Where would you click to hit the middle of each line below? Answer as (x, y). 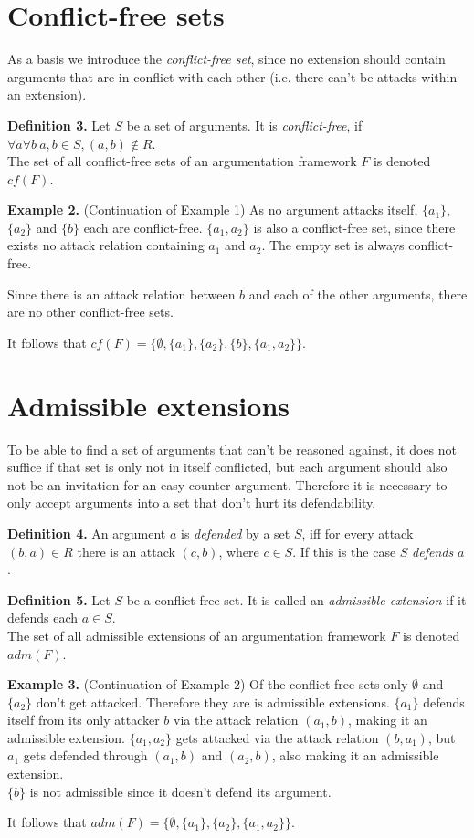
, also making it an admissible (355, 755)
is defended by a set (236, 533)
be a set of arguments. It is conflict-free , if (244, 125)
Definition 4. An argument (87, 533)
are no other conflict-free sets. (90, 312)
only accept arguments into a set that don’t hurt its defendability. (192, 503)
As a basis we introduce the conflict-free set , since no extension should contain (226, 59)
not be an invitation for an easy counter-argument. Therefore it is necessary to (227, 484)
